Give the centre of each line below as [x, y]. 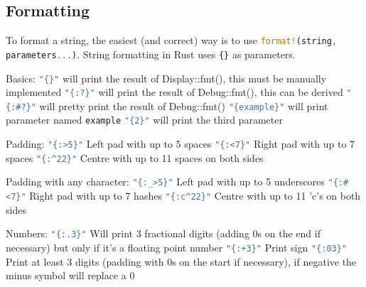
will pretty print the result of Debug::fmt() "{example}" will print [184, 105]
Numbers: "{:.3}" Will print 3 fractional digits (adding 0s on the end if [163, 233]
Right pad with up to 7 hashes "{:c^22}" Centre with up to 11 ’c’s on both [195, 196]
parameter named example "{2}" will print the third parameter [144, 120]
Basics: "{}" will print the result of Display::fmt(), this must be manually [166, 78]
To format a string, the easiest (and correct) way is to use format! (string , [172, 40]
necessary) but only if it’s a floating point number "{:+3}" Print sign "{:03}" [177, 248]
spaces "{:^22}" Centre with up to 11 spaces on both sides [135, 157]
